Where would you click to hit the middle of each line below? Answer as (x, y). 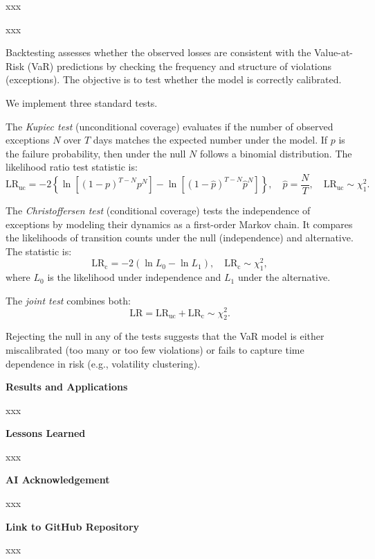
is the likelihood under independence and (134, 277)
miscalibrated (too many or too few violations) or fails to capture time (155, 349)
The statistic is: (39, 251)
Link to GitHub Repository (73, 526)
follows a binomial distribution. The (276, 153)
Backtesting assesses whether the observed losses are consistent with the (158, 52)
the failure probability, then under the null (96, 153)
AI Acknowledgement (58, 480)
